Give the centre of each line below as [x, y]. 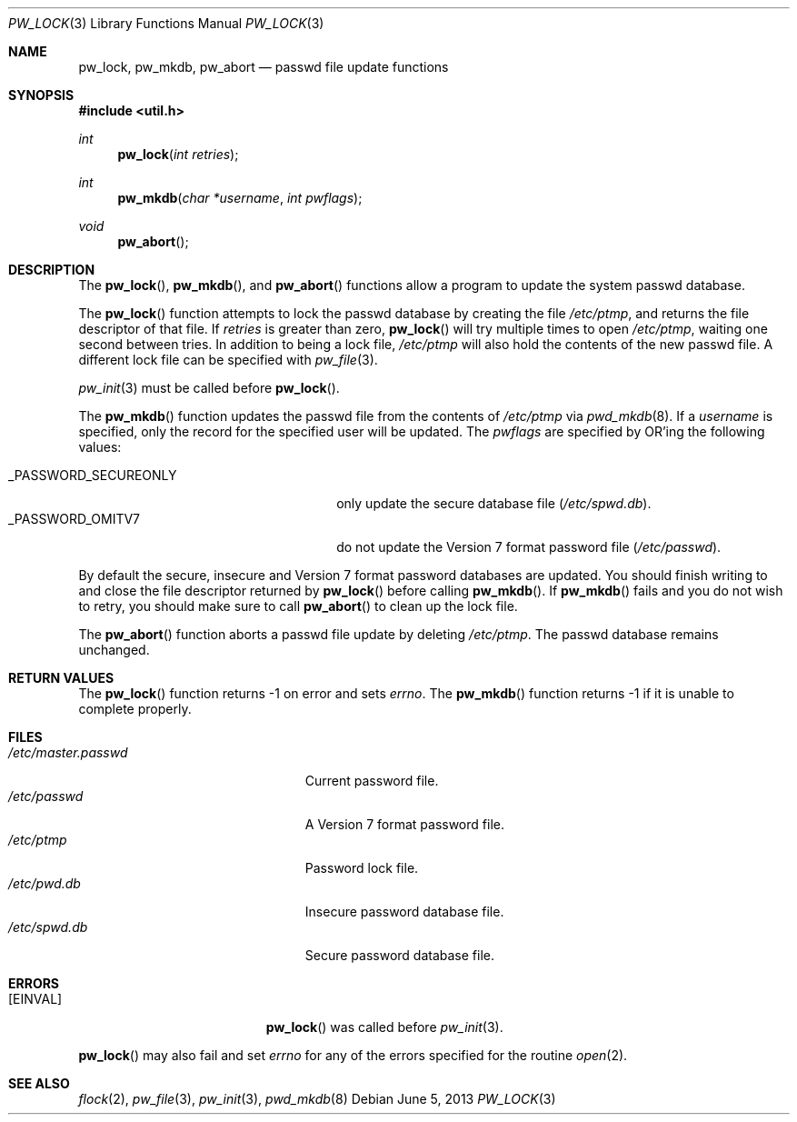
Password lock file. [362, 868]
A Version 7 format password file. [404, 824]
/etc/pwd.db [45, 883]
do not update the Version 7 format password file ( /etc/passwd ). [529, 547]
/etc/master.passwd [68, 752]
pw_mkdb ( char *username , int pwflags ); [240, 198]
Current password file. [372, 781]
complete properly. [135, 709]
